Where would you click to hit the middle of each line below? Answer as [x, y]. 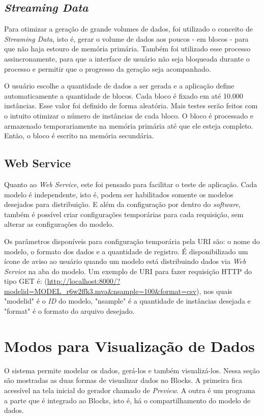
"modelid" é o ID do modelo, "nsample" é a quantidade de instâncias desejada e [127, 301]
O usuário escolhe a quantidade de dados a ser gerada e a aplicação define [119, 86]
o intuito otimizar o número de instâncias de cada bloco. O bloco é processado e [129, 115]
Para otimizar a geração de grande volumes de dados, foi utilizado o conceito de [128, 29]
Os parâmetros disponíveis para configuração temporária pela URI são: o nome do [132, 241]
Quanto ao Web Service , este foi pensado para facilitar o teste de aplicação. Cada [131, 184]
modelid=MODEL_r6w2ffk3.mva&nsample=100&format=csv [100, 291]
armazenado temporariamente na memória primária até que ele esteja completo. [129, 125]
